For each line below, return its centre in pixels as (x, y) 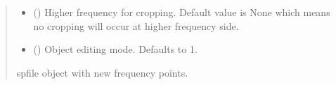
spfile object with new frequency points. (102, 72)
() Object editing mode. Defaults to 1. (115, 49)
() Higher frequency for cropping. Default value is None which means (182, 12)
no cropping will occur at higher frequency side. (136, 25)
